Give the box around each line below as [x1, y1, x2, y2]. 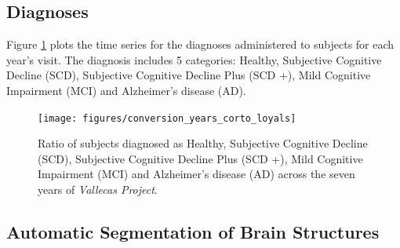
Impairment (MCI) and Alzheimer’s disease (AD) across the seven [38, 166, 355, 182]
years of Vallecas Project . [38, 181, 158, 198]
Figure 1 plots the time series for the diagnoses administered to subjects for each [6, 36, 395, 53]
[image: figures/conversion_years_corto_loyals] [38, 112, 296, 124]
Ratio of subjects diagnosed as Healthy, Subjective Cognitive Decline [38, 135, 368, 151]
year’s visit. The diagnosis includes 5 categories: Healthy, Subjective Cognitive [6, 51, 382, 67]
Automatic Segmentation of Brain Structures [6, 220, 380, 243]
